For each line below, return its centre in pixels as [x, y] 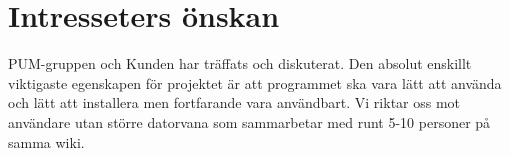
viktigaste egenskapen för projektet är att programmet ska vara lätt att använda [255, 82]
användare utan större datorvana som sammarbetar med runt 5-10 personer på [249, 121]
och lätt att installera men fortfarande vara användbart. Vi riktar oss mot [234, 102]
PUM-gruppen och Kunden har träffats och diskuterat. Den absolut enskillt [240, 63]
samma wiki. [46, 141]
